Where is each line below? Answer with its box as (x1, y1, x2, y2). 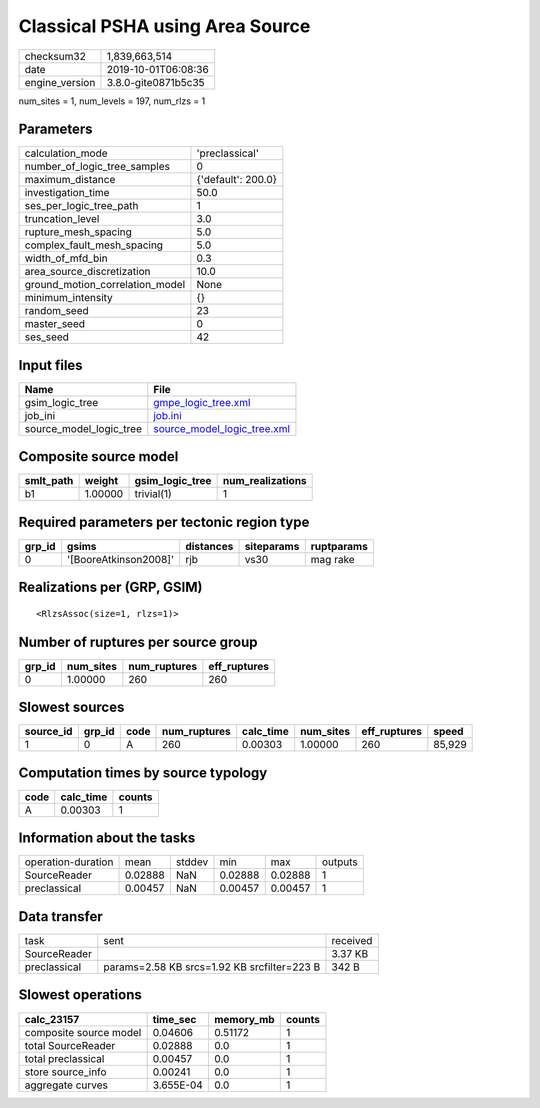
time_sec (152, 1012, 197, 1026)
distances (185, 540, 234, 553)
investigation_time (24, 186, 110, 200)
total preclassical (24, 1051, 105, 1065)
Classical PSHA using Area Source (18, 15, 311, 37)
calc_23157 (24, 1012, 80, 1026)
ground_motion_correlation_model (24, 278, 186, 292)
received (331, 933, 373, 947)
